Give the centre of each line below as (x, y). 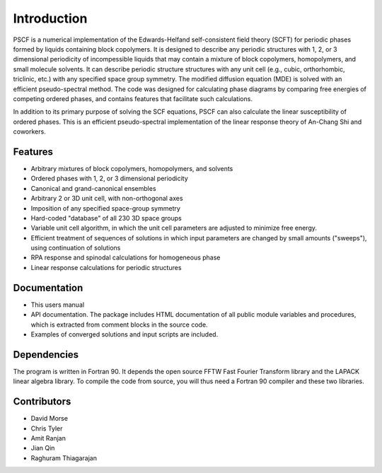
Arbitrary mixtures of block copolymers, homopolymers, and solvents (132, 168)
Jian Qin (43, 448)
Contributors (42, 402)
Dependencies (46, 355)
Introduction (50, 18)
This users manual (58, 305)
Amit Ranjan (48, 438)
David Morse (50, 419)
